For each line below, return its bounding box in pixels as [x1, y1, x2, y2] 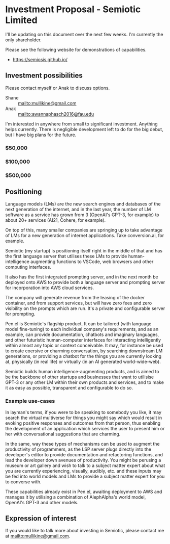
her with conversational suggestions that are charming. [5, 431, 121, 437]
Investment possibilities [5, 71, 83, 80]
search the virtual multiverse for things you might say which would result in [5, 415, 162, 421]
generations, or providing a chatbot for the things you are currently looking [5, 353, 161, 359]
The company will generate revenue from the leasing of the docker [5, 295, 145, 301]
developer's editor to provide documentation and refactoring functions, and [5, 451, 163, 457]
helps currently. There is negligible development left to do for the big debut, [5, 126, 163, 132]
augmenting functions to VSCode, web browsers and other [30, 258, 154, 265]
